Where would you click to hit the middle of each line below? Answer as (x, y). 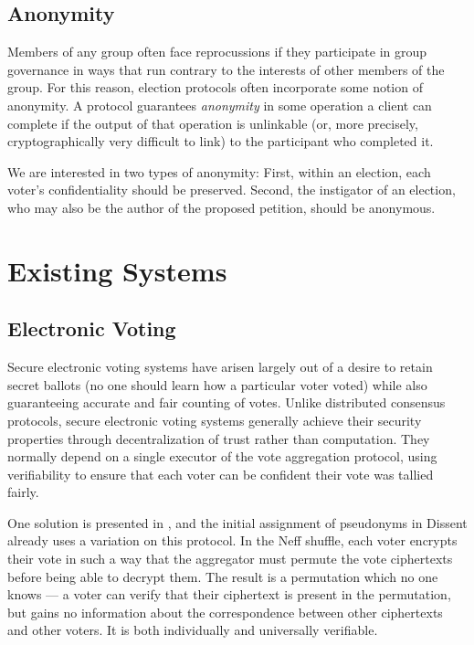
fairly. (23, 492)
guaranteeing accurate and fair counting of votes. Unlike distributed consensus (226, 402)
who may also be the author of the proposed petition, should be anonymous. (221, 207)
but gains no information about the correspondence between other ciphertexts (225, 612)
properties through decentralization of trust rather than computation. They (219, 438)
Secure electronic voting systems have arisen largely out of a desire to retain (220, 367)
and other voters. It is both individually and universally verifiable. (193, 630)
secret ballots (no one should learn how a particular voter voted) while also (217, 384)
